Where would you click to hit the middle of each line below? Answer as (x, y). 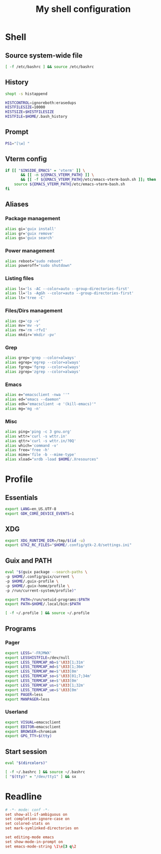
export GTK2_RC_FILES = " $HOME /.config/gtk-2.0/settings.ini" (69, 545)
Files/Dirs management (34, 311)
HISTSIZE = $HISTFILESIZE (30, 112)
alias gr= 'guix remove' (30, 233)
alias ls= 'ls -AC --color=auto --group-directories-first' (67, 289)
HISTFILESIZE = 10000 (25, 107)
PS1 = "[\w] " (17, 143)
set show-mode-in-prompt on (34, 842)
